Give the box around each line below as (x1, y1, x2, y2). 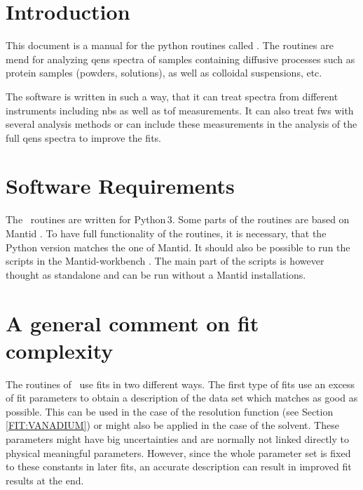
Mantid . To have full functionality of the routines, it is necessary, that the (6, 226, 327, 240)
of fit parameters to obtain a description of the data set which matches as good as (6, 390, 358, 405)
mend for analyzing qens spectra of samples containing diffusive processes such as (6, 51, 355, 66)
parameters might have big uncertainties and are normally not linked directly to (6, 432, 350, 446)
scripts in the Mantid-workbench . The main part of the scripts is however (6, 253, 324, 268)
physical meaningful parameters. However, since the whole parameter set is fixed (6, 445, 351, 460)
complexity (6, 336, 114, 364)
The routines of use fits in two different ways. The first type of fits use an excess (6, 376, 355, 391)
